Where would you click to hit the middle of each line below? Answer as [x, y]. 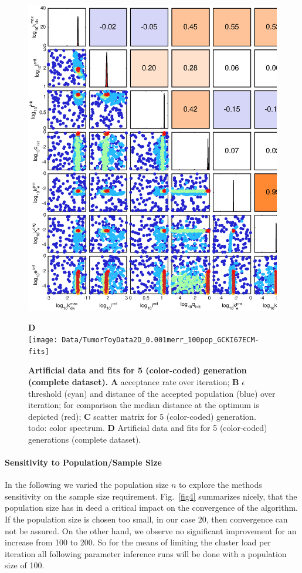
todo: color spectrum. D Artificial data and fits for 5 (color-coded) [148, 428]
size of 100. [25, 565]
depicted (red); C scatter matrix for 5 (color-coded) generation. [142, 416]
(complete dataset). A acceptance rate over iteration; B [134, 381]
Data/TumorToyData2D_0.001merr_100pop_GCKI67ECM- [160, 340]
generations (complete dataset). [85, 439]
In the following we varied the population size [87, 485]
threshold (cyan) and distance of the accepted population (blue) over [152, 393]
